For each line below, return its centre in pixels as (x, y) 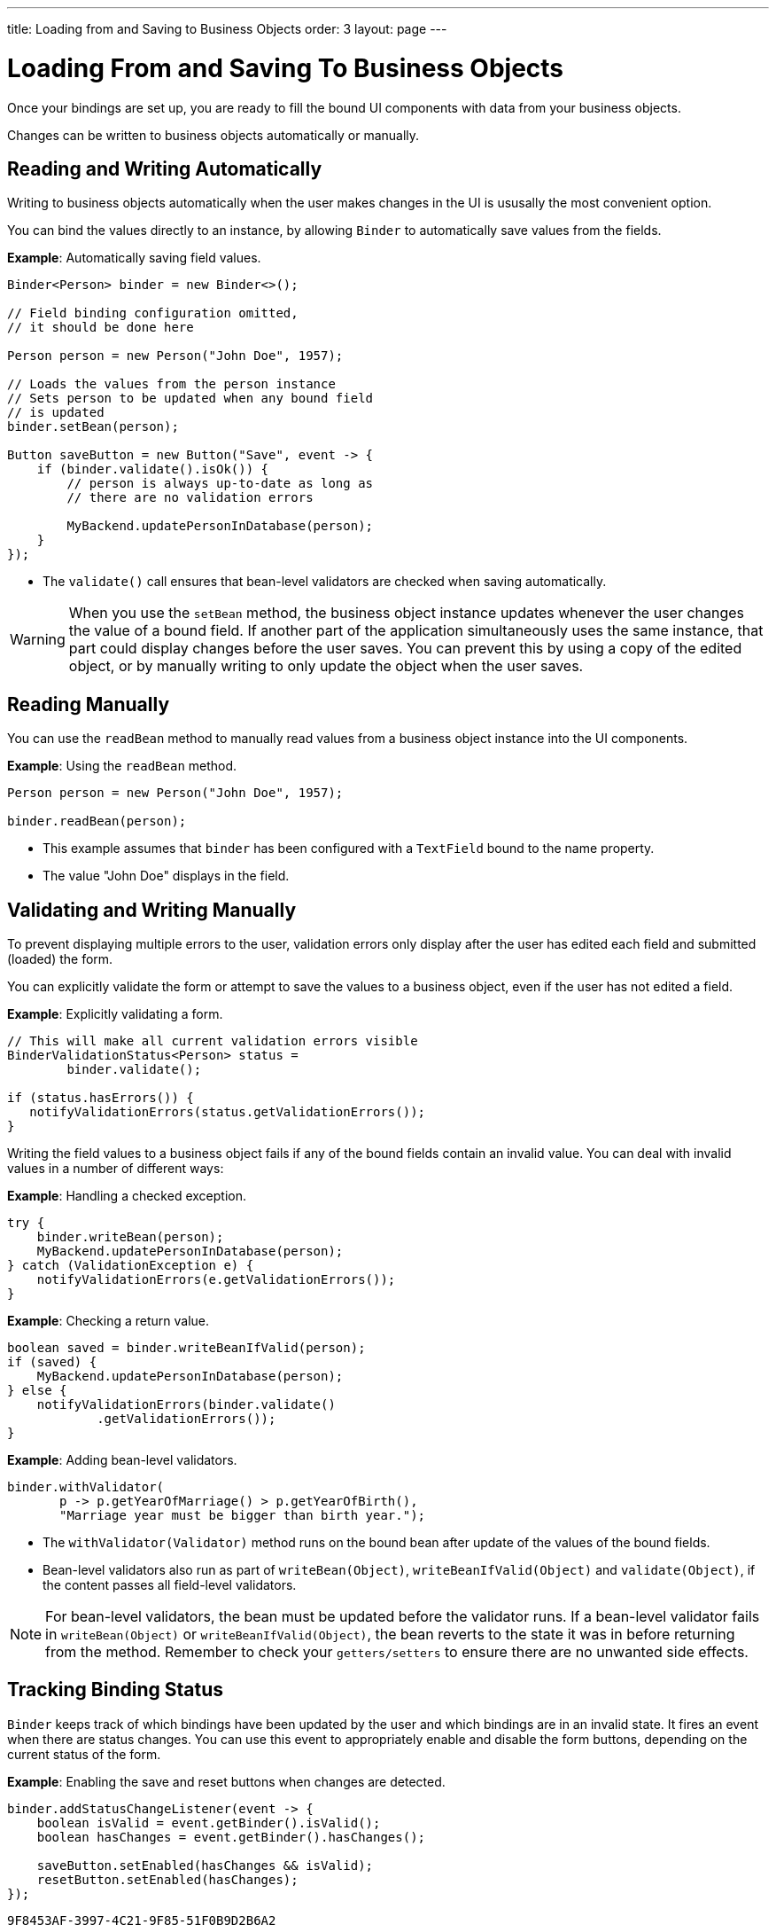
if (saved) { (52, 1362)
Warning (38, 640)
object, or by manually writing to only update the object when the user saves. (326, 666)
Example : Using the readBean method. (122, 766)
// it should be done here (101, 328)
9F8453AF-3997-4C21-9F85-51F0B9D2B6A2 (142, 1920)
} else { (37, 1391)
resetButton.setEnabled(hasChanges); (167, 1879)
